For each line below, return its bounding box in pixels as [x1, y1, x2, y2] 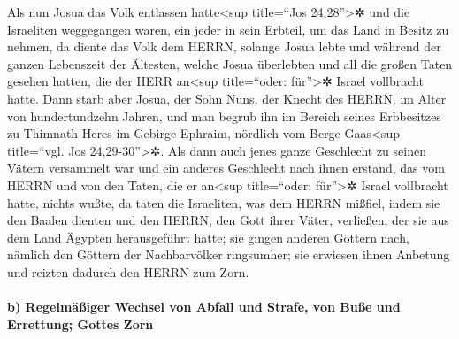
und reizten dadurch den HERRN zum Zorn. [7, 262, 249, 281]
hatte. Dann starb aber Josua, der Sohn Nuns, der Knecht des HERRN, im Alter [7, 89, 447, 107]
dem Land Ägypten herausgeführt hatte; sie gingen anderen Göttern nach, [7, 227, 409, 246]
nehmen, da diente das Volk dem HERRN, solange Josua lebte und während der [7, 37, 441, 56]
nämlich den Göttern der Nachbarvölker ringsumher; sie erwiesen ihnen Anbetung [7, 245, 450, 264]
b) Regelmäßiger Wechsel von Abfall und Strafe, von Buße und [7, 297, 401, 316]
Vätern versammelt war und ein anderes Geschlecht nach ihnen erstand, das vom [7, 158, 445, 177]
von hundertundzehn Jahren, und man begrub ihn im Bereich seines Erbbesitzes [7, 106, 441, 125]
